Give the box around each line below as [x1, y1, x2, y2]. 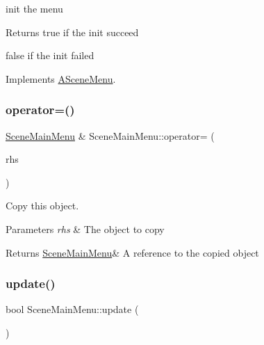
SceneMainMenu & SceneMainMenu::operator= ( [6, 128, 215, 143]
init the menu [6, 1, 63, 15]
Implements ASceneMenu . [6, 71, 116, 86]
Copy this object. [6, 198, 79, 213]
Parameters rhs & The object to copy [6, 221, 165, 236]
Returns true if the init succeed [6, 24, 139, 39]
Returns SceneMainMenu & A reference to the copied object [6, 245, 259, 259]
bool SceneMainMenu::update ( [6, 302, 139, 316]
